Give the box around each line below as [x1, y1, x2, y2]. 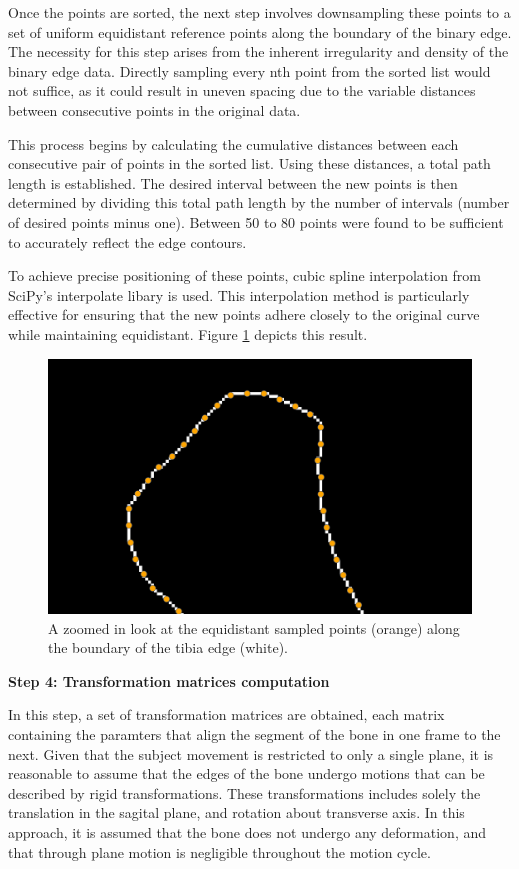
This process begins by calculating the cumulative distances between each [8, 133, 459, 154]
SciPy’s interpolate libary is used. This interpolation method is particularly [8, 284, 470, 305]
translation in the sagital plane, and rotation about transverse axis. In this [8, 802, 465, 823]
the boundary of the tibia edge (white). [48, 637, 289, 658]
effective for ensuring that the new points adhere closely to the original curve [8, 304, 480, 325]
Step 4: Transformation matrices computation [8, 670, 330, 691]
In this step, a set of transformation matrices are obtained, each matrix [8, 704, 445, 725]
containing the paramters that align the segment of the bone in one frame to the [8, 723, 501, 744]
